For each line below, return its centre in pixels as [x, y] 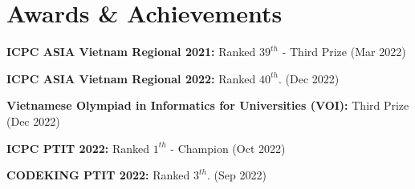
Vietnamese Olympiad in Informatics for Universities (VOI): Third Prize [208, 105]
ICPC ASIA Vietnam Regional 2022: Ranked [131, 78]
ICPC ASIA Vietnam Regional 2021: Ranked [131, 52]
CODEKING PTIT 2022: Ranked [98, 175]
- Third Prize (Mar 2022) [344, 52]
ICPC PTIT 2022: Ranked [78, 148]
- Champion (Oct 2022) [228, 148]
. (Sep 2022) [236, 175]
